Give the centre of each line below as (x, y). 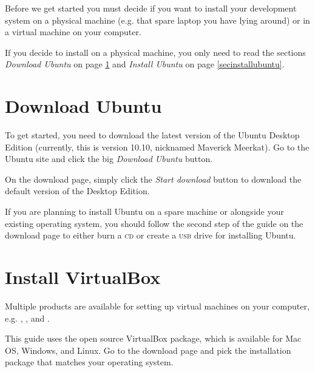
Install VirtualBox (83, 277)
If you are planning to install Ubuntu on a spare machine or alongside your (144, 211)
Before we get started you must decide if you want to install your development (151, 8)
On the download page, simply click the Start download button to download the (153, 179)
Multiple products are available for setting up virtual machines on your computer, (157, 306)
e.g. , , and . (27, 318)
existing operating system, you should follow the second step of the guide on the (154, 223)
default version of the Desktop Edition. (77, 191)
